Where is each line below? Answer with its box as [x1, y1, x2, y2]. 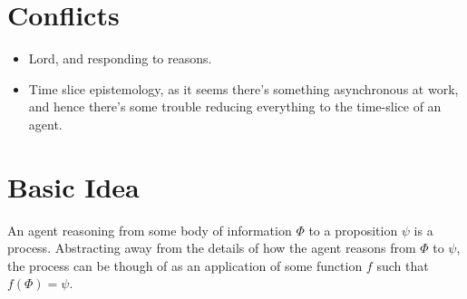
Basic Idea [7, 168, 140, 205]
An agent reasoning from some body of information [7, 220, 292, 239]
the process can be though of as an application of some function [7, 256, 363, 275]
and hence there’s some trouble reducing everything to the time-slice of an [28, 97, 442, 116]
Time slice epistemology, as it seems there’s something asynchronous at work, [28, 79, 459, 98]
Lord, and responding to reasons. [28, 49, 212, 68]
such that [376, 256, 429, 275]
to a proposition [308, 220, 398, 239]
